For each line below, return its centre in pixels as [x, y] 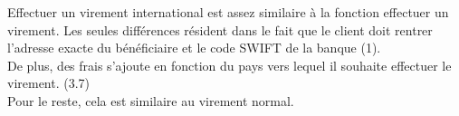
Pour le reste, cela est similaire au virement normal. [151, 100]
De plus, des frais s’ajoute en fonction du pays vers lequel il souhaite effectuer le [229, 65]
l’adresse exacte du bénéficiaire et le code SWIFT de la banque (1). [194, 48]
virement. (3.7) [49, 83]
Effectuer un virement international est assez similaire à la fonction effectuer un [228, 12]
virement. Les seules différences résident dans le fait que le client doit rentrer [220, 29]
